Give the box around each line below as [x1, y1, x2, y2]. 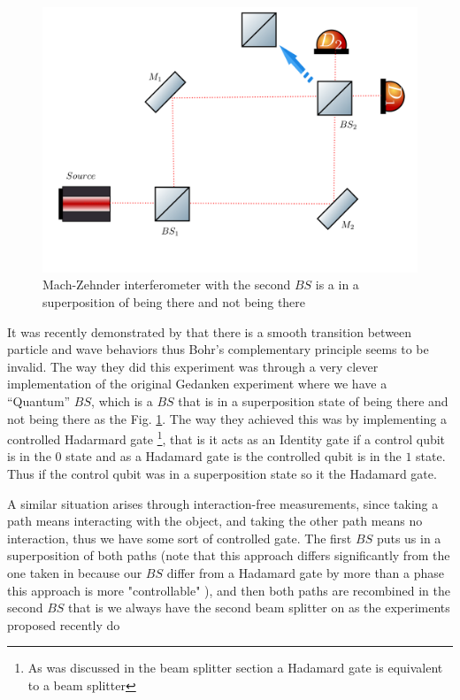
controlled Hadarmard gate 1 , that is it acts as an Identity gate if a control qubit [7, 427, 446, 448]
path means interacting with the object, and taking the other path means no [7, 512, 423, 530]
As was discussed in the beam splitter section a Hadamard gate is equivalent [27, 658, 443, 677]
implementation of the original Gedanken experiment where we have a [7, 374, 387, 393]
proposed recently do [7, 615, 120, 634]
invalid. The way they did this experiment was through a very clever [7, 357, 379, 375]
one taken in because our [7, 563, 142, 581]
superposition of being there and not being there [42, 292, 306, 311]
